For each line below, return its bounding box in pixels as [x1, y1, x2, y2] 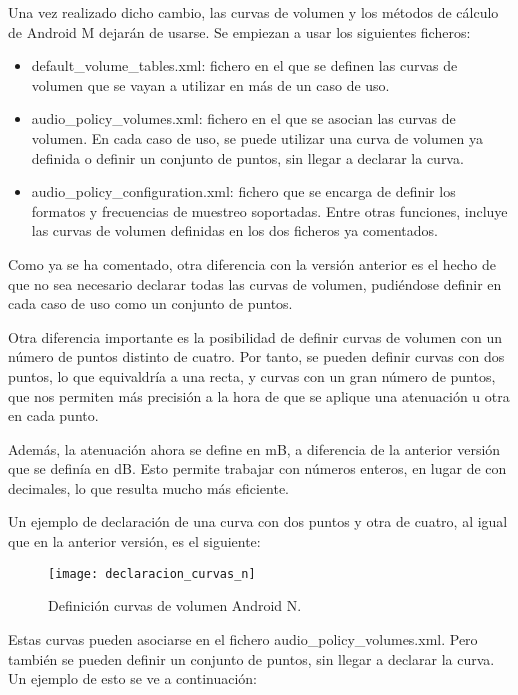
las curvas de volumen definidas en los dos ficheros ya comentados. [31, 220, 438, 241]
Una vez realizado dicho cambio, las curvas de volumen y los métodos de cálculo [8, 2, 499, 22]
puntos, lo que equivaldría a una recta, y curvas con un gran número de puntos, [8, 365, 496, 386]
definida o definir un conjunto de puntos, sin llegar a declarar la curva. [31, 147, 464, 168]
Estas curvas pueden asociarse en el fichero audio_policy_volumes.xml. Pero [8, 628, 478, 649]
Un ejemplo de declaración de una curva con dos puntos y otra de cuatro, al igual [8, 511, 508, 532]
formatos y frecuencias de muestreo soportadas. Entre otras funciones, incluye [31, 200, 508, 221]
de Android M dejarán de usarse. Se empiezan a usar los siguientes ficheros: [8, 21, 471, 42]
